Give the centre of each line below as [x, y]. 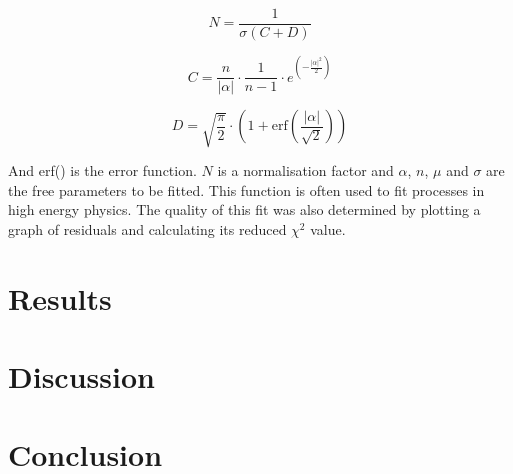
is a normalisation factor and [305, 170]
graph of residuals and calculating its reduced [147, 228]
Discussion [81, 376]
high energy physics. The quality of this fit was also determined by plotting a [244, 209]
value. [328, 228]
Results [60, 297]
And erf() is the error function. [102, 170]
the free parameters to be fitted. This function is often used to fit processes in [246, 189]
